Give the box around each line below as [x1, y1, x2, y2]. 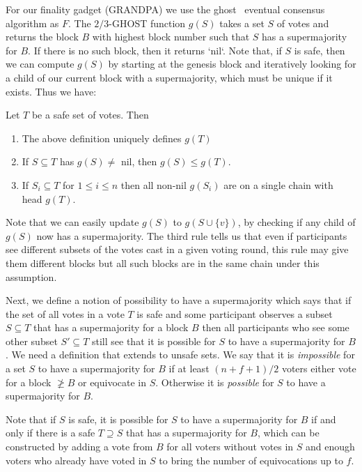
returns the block [6, 29, 79, 44]
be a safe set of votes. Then [31, 107, 149, 122]
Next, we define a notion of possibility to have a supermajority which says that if [6, 293, 352, 307]
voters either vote [281, 361, 356, 376]
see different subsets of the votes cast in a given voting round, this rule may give [6, 242, 349, 257]
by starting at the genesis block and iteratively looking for [108, 56, 356, 71]
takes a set [219, 15, 265, 30]
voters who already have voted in [6, 452, 147, 467]
